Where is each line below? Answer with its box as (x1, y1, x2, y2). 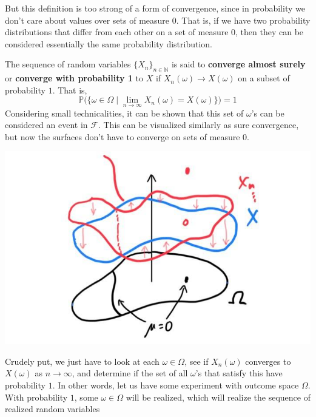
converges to (245, 354, 291, 367)
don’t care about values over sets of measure (5, 13, 170, 26)
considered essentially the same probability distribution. (5, 37, 212, 50)
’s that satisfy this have (195, 367, 283, 379)
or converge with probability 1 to (5, 72, 143, 84)
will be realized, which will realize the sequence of (126, 390, 311, 403)
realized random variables (5, 402, 100, 415)
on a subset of (238, 72, 290, 84)
